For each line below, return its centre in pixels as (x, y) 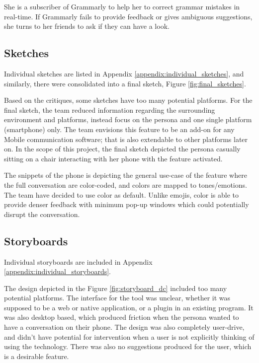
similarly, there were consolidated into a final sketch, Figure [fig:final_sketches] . (125, 83)
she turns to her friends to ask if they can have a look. (87, 26)
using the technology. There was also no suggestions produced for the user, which (128, 346)
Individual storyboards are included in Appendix (78, 261)
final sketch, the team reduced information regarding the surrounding (110, 109)
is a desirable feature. (37, 356)
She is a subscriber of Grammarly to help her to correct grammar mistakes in (122, 6)
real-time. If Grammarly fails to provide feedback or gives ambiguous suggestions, (128, 16)
